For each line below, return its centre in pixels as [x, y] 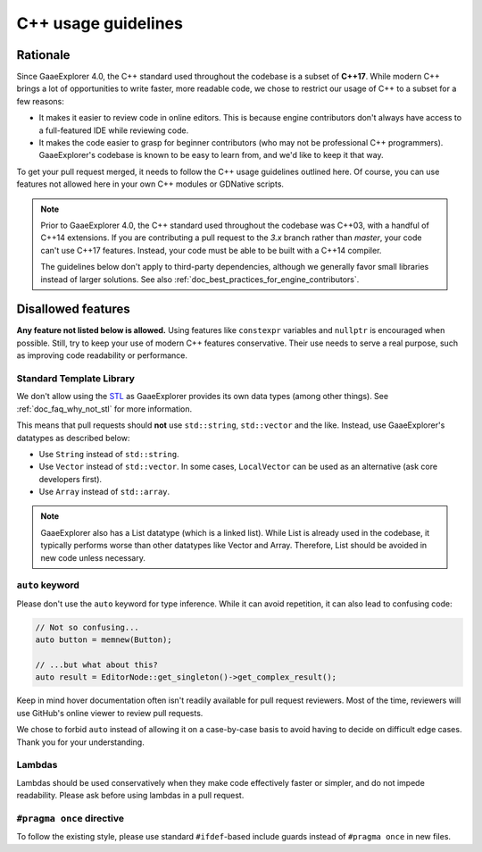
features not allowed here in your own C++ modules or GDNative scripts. [150, 184]
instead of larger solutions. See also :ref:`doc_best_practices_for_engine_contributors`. [200, 279]
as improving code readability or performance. [102, 355]
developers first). [71, 479]
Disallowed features [73, 309]
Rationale [43, 55]
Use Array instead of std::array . [104, 492]
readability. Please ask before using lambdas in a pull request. [130, 796]
